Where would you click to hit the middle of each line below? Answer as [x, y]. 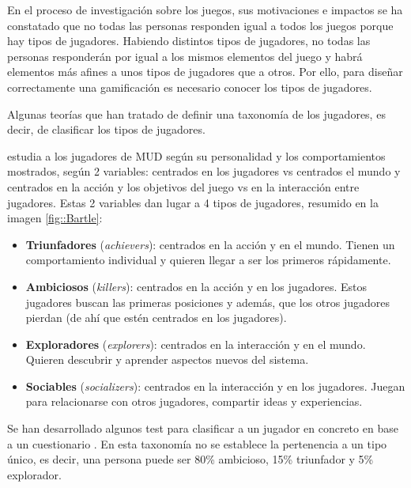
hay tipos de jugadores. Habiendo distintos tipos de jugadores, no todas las [189, 41]
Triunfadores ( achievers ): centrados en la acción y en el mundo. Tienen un [210, 244]
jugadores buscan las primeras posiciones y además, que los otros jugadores [208, 302]
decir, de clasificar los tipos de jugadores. [106, 129]
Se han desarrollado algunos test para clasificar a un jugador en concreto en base [203, 428]
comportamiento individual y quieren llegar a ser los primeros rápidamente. [208, 260]
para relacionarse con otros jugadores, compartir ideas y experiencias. [194, 401]
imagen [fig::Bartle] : [55, 218]
